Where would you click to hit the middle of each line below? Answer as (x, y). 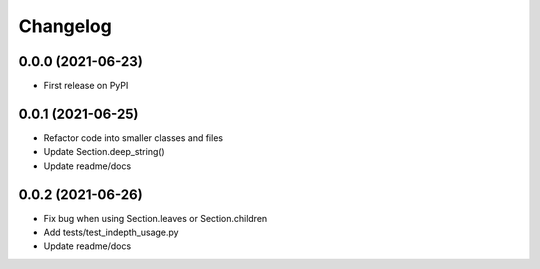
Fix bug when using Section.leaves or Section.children (155, 218)
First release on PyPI (86, 86)
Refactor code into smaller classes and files (133, 137)
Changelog (65, 26)
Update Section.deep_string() (104, 152)
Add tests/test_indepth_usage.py (111, 232)
